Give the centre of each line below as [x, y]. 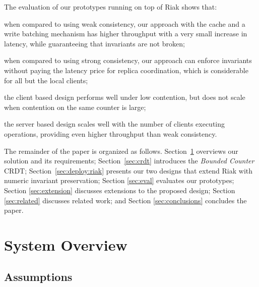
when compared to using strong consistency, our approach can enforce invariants [128, 60]
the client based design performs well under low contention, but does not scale [125, 97]
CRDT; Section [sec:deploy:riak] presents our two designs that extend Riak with [128, 170]
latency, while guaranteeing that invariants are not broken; [94, 43]
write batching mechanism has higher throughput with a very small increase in [126, 34]
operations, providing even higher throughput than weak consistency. [111, 133]
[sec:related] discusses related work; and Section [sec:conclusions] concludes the [125, 200]
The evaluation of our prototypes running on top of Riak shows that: [111, 7]
